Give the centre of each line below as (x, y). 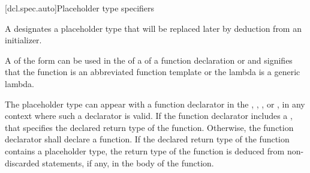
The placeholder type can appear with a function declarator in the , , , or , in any (155, 104)
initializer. (23, 40)
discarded (22, 162)
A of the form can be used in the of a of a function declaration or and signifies (149, 60)
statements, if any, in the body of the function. (128, 162)
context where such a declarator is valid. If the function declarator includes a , (149, 116)
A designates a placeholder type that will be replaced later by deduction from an (153, 28)
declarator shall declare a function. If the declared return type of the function (147, 139)
